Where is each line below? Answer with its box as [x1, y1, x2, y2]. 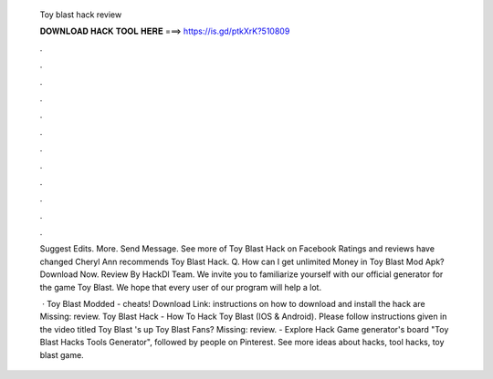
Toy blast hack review [39, 9, 122, 20]
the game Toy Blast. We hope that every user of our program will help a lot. [39, 282, 322, 292]
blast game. [39, 349, 84, 360]
